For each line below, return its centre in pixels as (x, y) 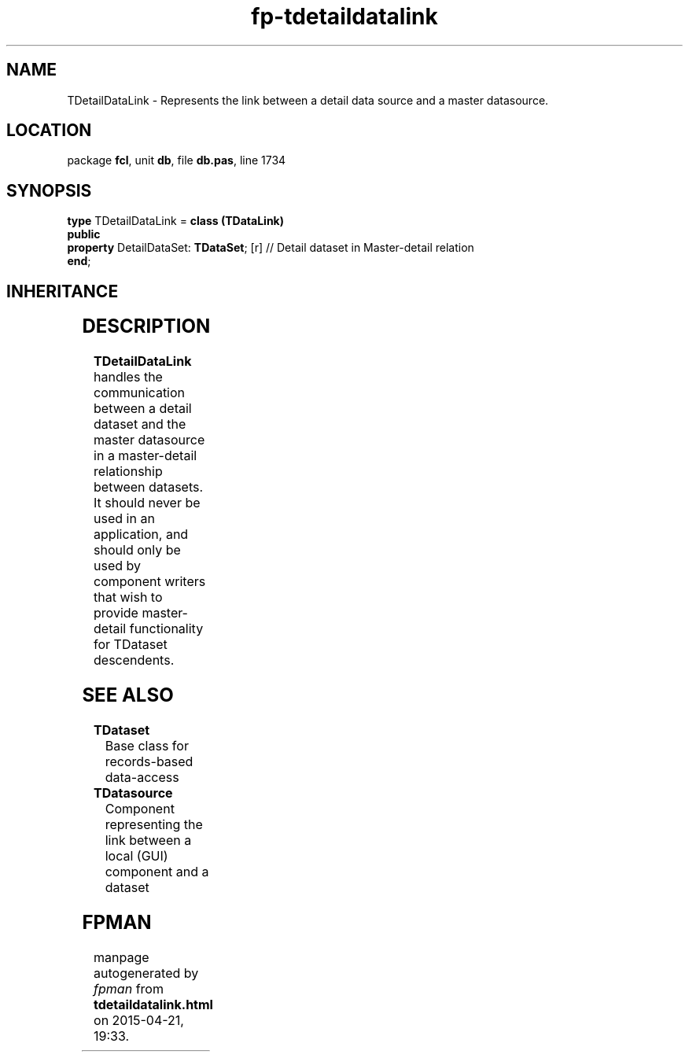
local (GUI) (136, 855)
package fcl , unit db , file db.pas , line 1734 (177, 160)
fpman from (129, 988)
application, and (141, 535)
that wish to (128, 597)
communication (140, 393)
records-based (149, 761)
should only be (137, 550)
